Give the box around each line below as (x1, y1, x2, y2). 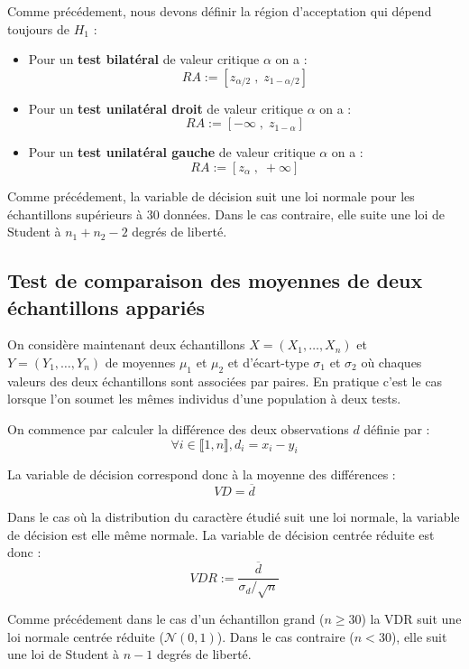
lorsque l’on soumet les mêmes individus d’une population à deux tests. (7, 389, 401, 408)
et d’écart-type (227, 352, 309, 371)
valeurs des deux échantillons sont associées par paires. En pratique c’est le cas (7, 371, 443, 390)
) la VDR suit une (361, 609, 462, 627)
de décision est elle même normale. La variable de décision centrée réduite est (7, 525, 435, 544)
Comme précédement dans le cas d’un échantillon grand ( (7, 609, 325, 627)
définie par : (363, 419, 430, 438)
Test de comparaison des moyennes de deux (7, 266, 423, 294)
